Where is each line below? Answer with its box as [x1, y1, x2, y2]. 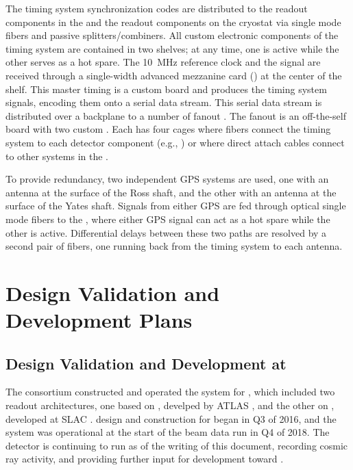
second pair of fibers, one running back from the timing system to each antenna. [5, 239, 343, 253]
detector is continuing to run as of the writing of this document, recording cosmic [5, 438, 348, 452]
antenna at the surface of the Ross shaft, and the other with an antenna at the [5, 185, 337, 199]
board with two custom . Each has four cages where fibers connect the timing [5, 122, 331, 136]
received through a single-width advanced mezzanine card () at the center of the [5, 68, 342, 82]
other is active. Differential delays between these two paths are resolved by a [5, 225, 327, 239]
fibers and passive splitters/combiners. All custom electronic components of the [5, 28, 339, 42]
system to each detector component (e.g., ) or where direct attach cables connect [5, 135, 345, 149]
